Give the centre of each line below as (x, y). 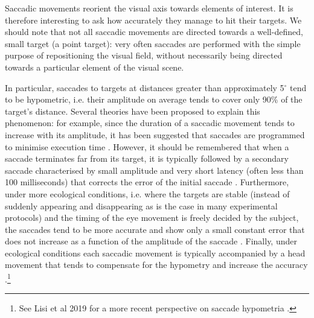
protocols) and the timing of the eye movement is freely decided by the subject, (152, 218)
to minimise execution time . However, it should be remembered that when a (147, 146)
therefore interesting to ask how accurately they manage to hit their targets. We (153, 20)
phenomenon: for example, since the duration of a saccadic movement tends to (150, 123)
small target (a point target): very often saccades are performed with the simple (153, 43)
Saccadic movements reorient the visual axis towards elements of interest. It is (149, 8)
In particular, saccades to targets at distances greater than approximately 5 (145, 87)
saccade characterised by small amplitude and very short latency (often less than (154, 170)
